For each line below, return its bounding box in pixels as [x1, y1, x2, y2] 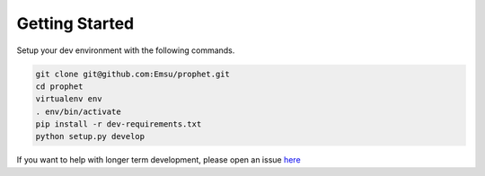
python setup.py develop [35, 131, 145, 142]
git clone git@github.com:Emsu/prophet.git [35, 68, 231, 79]
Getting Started [16, 13, 135, 33]
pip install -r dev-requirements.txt [35, 119, 202, 129]
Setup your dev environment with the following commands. [16, 45, 235, 56]
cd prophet [35, 81, 84, 92]
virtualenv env [35, 94, 102, 104]
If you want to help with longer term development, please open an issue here [16, 154, 301, 165]
